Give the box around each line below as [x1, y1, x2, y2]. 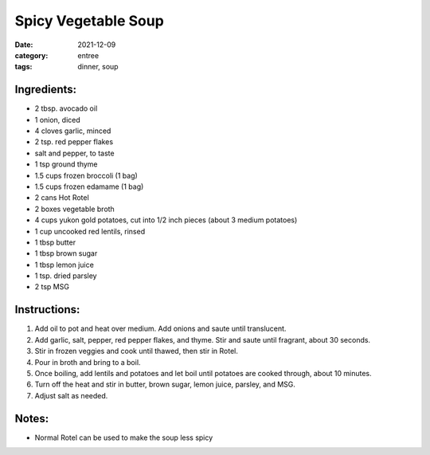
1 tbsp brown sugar [34, 249, 98, 258]
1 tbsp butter [34, 237, 76, 247]
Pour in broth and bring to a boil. [34, 357, 141, 367]
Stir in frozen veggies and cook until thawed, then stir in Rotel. [34, 347, 239, 356]
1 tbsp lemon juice [34, 260, 95, 269]
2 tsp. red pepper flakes [34, 137, 114, 147]
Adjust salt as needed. [34, 390, 108, 400]
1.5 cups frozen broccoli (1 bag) [34, 171, 139, 180]
